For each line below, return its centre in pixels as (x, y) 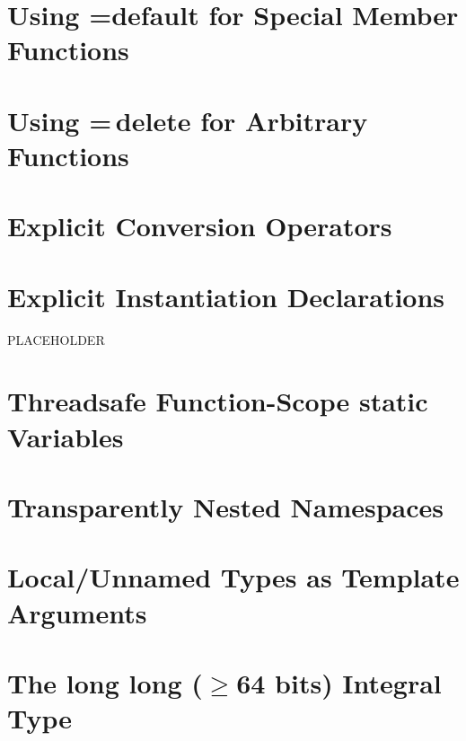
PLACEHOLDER (56, 339)
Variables (66, 436)
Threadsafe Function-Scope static (218, 401)
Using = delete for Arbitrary (188, 120)
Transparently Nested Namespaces (225, 506)
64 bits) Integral (339, 682)
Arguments (77, 612)
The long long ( (105, 682)
